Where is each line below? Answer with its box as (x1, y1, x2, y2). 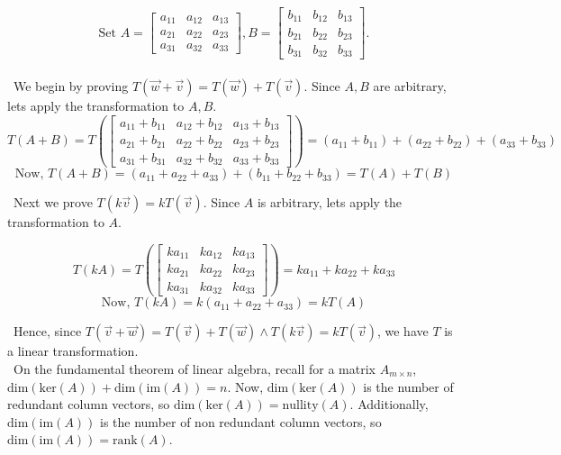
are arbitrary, (373, 77, 447, 96)
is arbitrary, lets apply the (257, 193, 403, 212)
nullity (282, 399, 319, 413)
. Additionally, (349, 395, 429, 414)
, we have (376, 322, 429, 341)
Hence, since (13, 322, 82, 341)
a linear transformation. (7, 341, 139, 360)
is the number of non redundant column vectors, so (100, 412, 382, 431)
